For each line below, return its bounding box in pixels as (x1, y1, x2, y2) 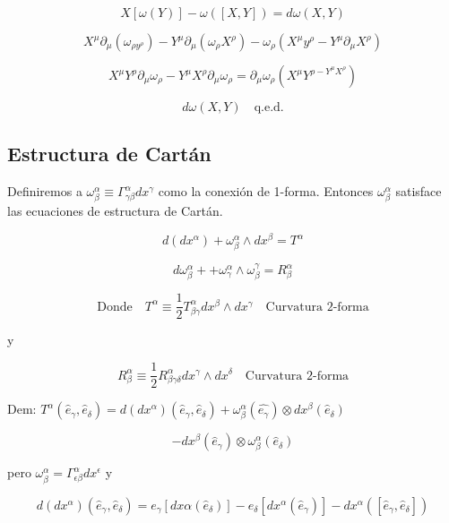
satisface (395, 182, 442, 201)
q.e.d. (254, 101, 284, 114)
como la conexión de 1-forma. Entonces (158, 182, 374, 201)
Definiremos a (7, 182, 82, 201)
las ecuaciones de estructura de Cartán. (7, 201, 223, 220)
